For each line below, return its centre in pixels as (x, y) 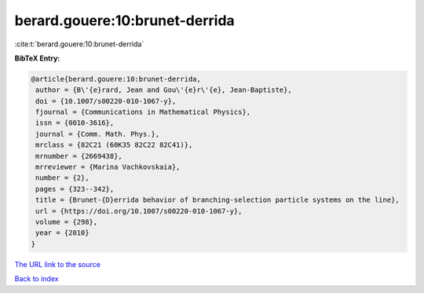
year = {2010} (62, 233)
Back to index (37, 279)
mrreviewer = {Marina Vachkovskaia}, (108, 167)
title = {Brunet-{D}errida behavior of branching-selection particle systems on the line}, (217, 200)
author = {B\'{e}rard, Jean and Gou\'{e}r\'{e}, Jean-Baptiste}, (164, 90)
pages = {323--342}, (75, 189)
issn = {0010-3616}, (75, 123)
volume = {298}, (67, 222)
